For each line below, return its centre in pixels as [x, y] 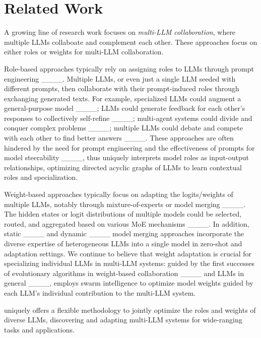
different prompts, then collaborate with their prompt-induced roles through [122, 88]
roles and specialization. [41, 177]
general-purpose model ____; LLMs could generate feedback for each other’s [125, 108]
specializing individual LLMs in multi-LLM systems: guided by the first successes [129, 263]
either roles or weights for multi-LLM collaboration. [84, 52]
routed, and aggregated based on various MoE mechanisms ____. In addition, [127, 223]
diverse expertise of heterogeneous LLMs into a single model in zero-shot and [123, 243]
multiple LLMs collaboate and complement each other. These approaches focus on [131, 42]
